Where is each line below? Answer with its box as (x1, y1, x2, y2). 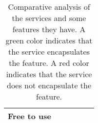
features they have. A (12, 23, 86, 35)
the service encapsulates (8, 46, 90, 57)
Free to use (8, 110, 52, 122)
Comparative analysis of (8, 1, 90, 12)
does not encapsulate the (6, 80, 92, 91)
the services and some (12, 12, 86, 23)
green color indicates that (5, 35, 93, 46)
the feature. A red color (9, 57, 89, 68)
